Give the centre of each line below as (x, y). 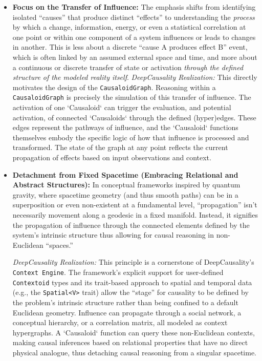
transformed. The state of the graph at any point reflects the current (120, 147)
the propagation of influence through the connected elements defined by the (131, 225)
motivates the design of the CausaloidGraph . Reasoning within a (114, 87)
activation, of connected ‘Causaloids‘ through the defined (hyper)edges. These (134, 117)
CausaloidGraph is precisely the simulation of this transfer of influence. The (132, 97)
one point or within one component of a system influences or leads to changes (134, 37)
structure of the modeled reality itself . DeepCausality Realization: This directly (135, 77)
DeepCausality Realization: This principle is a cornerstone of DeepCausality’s (133, 262)
